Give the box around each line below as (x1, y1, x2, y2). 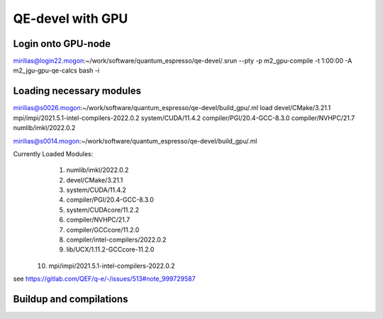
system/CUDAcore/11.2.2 (66, 205, 140, 214)
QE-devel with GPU (13, 11, 128, 26)
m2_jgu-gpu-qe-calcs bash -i (13, 66, 99, 75)
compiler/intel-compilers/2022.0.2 (66, 235, 167, 244)
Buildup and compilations (13, 293, 128, 306)
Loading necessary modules (13, 85, 142, 97)
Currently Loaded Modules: (13, 149, 94, 158)
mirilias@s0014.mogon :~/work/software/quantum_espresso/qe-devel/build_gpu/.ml (13, 136, 257, 145)
